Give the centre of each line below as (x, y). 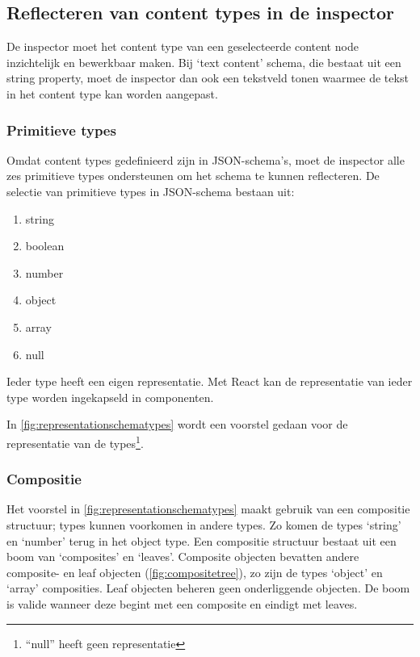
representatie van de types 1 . (75, 441)
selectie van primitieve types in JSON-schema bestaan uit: (151, 191)
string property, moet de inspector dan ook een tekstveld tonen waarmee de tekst (208, 78)
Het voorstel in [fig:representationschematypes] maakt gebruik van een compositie (208, 509)
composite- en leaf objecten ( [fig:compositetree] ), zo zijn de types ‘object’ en (195, 572)
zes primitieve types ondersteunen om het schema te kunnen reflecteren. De (193, 176)
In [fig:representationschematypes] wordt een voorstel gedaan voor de (177, 424)
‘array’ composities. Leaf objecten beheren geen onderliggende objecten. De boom (208, 588)
